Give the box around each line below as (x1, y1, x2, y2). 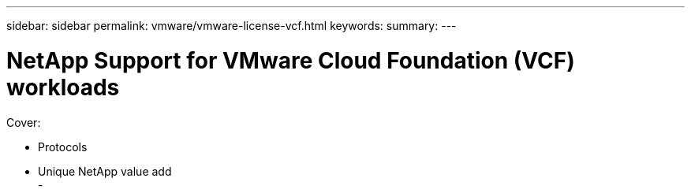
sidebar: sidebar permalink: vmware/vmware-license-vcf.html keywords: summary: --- (6, 19, 457, 32)
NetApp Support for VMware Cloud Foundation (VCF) (6, 46, 575, 74)
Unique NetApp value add (38, 164, 172, 178)
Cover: (6, 115, 41, 129)
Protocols (38, 139, 88, 154)
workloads (6, 73, 120, 101)
